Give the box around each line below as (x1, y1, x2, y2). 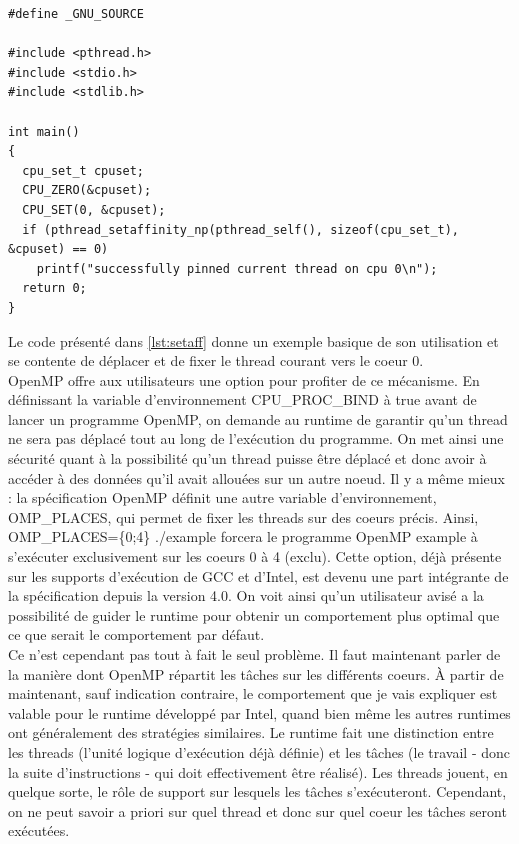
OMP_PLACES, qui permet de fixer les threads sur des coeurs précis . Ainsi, (8, 506, 479, 527)
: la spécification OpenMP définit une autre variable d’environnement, (8, 487, 437, 508)
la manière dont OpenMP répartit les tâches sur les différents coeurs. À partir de (8, 663, 504, 684)
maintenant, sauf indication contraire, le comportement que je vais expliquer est (8, 683, 498, 704)
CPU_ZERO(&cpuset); (22, 183, 152, 198)
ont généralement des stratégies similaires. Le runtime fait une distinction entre (8, 722, 494, 743)
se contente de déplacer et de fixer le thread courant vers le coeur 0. (8, 350, 424, 371)
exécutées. (8, 820, 70, 841)
